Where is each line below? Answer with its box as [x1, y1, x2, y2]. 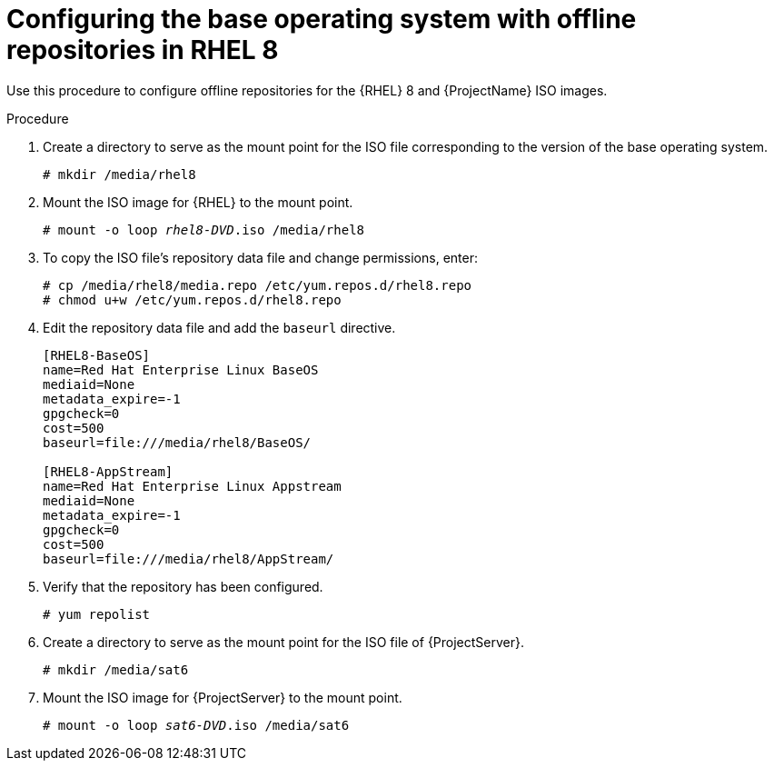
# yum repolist [43, 606, 151, 622]
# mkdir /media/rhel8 [43, 166, 196, 182]
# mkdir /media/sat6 [43, 662, 189, 677]
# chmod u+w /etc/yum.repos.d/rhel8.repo [43, 292, 342, 307]
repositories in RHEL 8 [6, 35, 279, 65]
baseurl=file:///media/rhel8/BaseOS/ [43, 434, 312, 450]
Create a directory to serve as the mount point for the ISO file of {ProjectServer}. [43, 633, 525, 650]
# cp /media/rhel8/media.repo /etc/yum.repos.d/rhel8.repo [43, 277, 472, 293]
